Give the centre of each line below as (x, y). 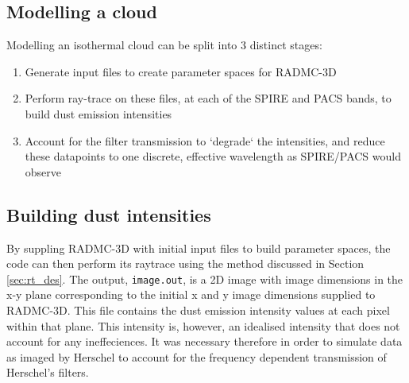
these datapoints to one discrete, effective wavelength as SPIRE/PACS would (213, 156)
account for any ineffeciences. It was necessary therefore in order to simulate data (204, 341)
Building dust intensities (109, 214)
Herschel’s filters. (48, 372)
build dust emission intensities (98, 113)
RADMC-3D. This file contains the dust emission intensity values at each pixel (198, 310)
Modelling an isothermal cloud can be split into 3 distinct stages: (164, 45)
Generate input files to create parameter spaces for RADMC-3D (181, 71)
